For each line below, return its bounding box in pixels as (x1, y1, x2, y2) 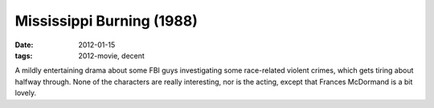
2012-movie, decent (78, 50, 145, 60)
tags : (14, 50, 33, 60)
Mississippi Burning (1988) (14, 12, 199, 30)
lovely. (14, 88, 37, 98)
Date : (14, 40, 34, 50)
